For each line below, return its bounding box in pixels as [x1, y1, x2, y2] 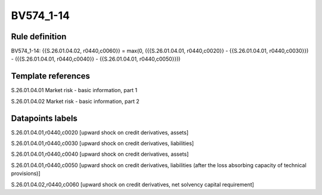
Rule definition [11, 32, 67, 42]
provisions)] [11, 170, 41, 177]
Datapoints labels [11, 113, 78, 123]
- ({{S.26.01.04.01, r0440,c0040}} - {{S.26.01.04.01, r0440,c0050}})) [11, 55, 181, 62]
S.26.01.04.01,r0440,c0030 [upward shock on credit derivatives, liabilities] [11, 140, 194, 147]
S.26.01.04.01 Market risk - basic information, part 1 [11, 87, 138, 94]
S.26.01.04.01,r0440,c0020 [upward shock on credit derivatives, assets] [11, 128, 189, 136]
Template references [11, 71, 91, 81]
